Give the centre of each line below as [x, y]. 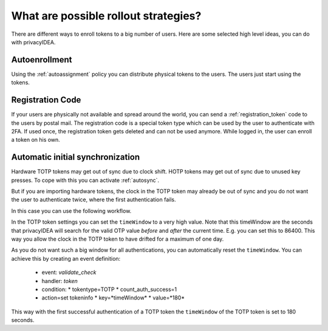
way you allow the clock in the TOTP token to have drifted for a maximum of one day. [118, 239]
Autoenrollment [42, 60]
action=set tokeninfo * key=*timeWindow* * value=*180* [113, 298]
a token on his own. [36, 140]
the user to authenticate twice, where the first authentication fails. [94, 199]
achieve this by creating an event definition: [66, 258]
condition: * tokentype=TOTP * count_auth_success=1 [109, 289]
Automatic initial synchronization [76, 157]
